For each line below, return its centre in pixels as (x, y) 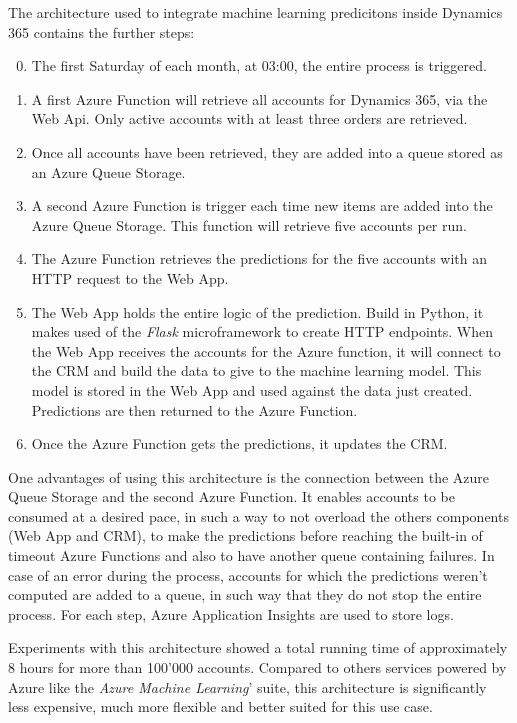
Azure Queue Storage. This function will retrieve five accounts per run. (249, 224)
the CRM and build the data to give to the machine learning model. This (256, 370)
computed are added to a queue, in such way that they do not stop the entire (245, 594)
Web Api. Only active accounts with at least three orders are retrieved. (249, 118)
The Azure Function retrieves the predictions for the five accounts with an (259, 258)
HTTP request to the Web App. (130, 277)
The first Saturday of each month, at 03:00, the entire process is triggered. (259, 65)
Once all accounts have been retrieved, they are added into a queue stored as (267, 151)
